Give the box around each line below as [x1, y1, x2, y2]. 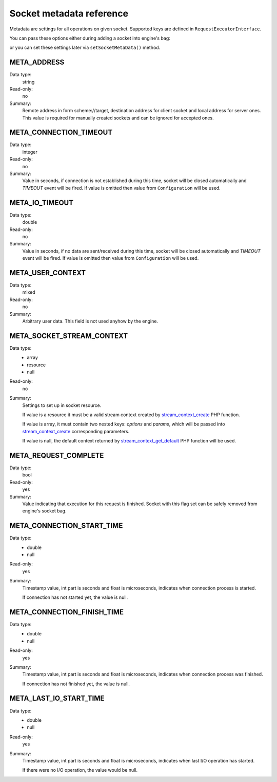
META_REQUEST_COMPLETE [9, 451, 104, 460]
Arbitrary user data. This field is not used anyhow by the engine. [22, 318, 159, 324]
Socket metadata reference [9, 8, 128, 19]
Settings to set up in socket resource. [22, 402, 102, 408]
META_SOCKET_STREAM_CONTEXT [9, 331, 128, 340]
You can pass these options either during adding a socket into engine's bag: [9, 35, 170, 41]
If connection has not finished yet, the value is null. [22, 681, 130, 687]
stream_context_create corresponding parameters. [22, 428, 130, 434]
